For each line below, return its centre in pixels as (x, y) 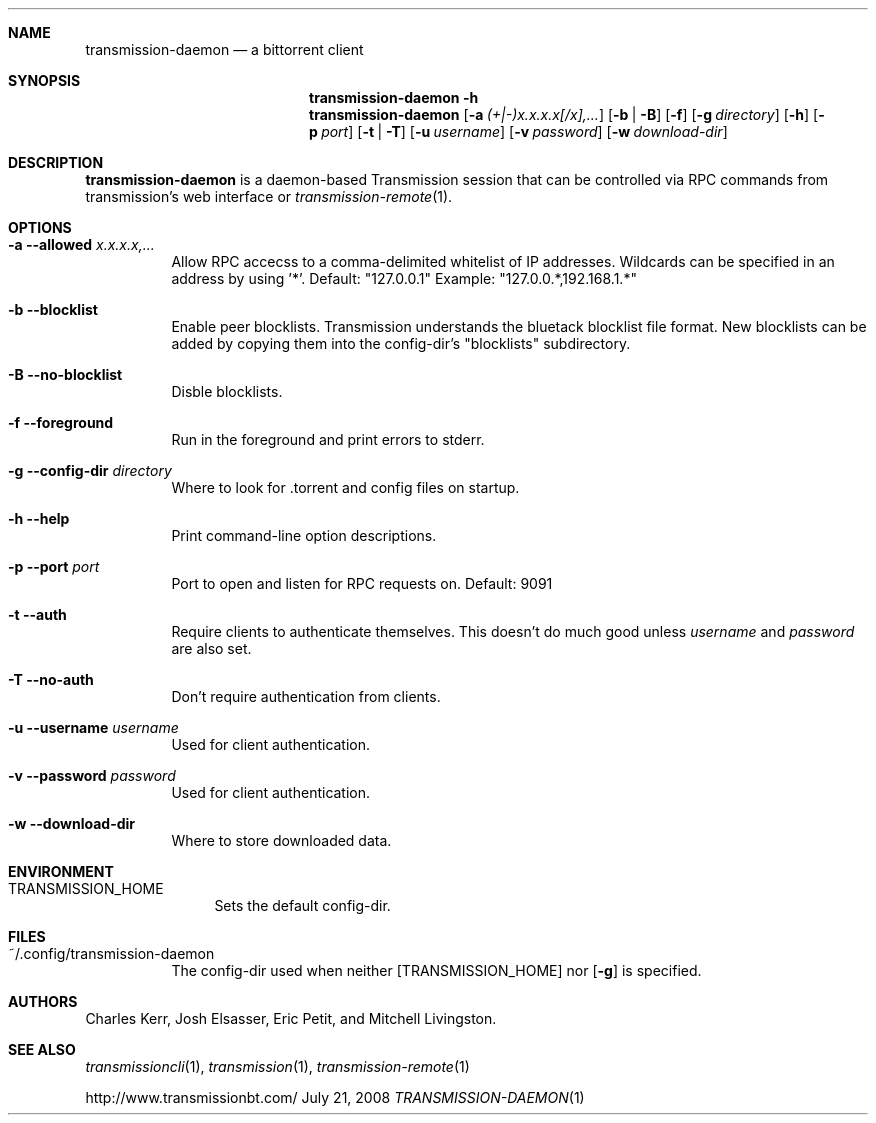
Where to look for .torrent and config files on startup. (345, 487)
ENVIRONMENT (61, 871)
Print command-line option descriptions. (304, 535)
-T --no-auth (51, 679)
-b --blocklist (53, 309)
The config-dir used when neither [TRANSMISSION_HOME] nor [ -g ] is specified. (436, 970)
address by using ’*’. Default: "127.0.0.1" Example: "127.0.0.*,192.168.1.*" (404, 278)
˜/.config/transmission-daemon (111, 953)
